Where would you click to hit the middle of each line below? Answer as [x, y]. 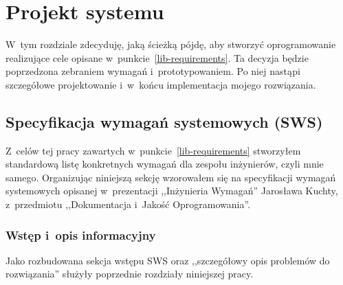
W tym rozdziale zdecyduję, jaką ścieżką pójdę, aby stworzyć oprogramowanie [171, 44]
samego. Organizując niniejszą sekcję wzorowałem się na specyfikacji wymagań [171, 177]
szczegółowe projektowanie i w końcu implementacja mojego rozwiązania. [161, 84]
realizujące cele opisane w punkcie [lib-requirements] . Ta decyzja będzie [157, 57]
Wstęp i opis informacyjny [81, 235]
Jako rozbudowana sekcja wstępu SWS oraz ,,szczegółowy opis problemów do [168, 260]
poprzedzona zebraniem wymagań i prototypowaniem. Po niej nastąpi [153, 71]
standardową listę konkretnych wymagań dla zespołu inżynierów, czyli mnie [165, 164]
